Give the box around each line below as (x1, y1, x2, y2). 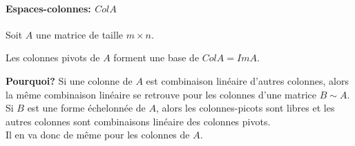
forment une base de (113, 50, 200, 65)
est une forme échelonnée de (27, 101, 146, 115)
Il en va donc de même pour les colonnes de (6, 127, 190, 142)
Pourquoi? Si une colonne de (6, 73, 133, 87)
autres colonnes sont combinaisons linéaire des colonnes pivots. (6, 114, 271, 128)
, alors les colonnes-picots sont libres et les (156, 101, 335, 115)
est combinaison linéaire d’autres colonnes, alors (146, 73, 349, 87)
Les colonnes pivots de (6, 50, 100, 65)
